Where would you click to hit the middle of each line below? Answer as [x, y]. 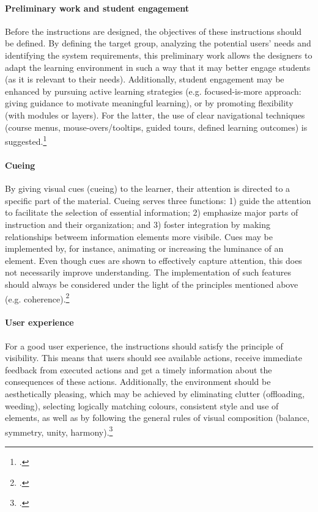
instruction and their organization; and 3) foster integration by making [138, 224]
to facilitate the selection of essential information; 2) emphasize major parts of [152, 212]
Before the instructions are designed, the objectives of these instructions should [153, 31]
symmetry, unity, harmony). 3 [59, 431]
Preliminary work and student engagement [97, 8]
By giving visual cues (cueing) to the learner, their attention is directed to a [148, 188]
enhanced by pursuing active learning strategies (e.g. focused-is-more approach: [153, 91]
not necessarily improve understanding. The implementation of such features [148, 272]
